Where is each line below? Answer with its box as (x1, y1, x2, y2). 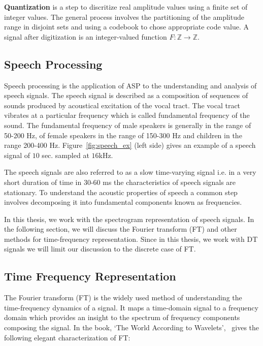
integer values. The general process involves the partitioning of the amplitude (4, 11, 244, 22)
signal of (4, 149, 30, 160)
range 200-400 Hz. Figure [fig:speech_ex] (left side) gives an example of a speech (4, 140, 256, 150)
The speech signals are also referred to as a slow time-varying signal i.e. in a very (4, 167, 256, 177)
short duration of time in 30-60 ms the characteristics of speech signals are (4, 176, 236, 187)
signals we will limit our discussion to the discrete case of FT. (4, 243, 196, 254)
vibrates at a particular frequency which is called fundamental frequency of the (4, 110, 250, 120)
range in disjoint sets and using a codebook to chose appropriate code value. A (4, 21, 249, 32)
